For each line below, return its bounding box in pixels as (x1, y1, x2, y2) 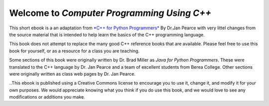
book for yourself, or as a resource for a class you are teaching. (9, 48, 139, 54)
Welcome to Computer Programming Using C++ (9, 7, 212, 18)
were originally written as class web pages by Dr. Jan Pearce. (9, 71, 135, 77)
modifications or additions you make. (9, 94, 86, 100)
